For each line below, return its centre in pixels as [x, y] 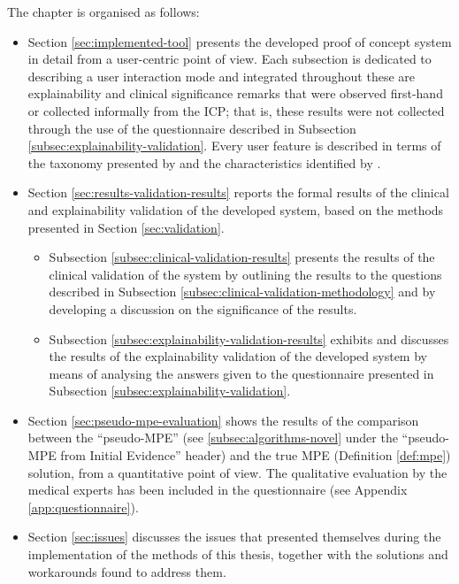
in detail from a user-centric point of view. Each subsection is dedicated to [229, 59]
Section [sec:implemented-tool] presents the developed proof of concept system [240, 41]
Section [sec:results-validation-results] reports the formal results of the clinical [238, 192]
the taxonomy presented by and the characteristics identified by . [204, 162]
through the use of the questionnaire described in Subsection [192, 128]
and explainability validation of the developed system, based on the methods [236, 209]
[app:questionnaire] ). [83, 507]
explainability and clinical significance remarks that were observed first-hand [235, 93]
